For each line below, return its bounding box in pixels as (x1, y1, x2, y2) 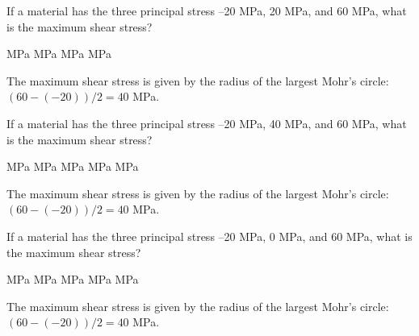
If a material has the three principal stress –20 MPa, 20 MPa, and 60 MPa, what (6, 2, 407, 19)
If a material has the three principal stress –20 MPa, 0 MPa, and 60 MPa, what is (6, 227, 413, 244)
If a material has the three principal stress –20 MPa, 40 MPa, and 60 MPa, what (6, 114, 407, 131)
